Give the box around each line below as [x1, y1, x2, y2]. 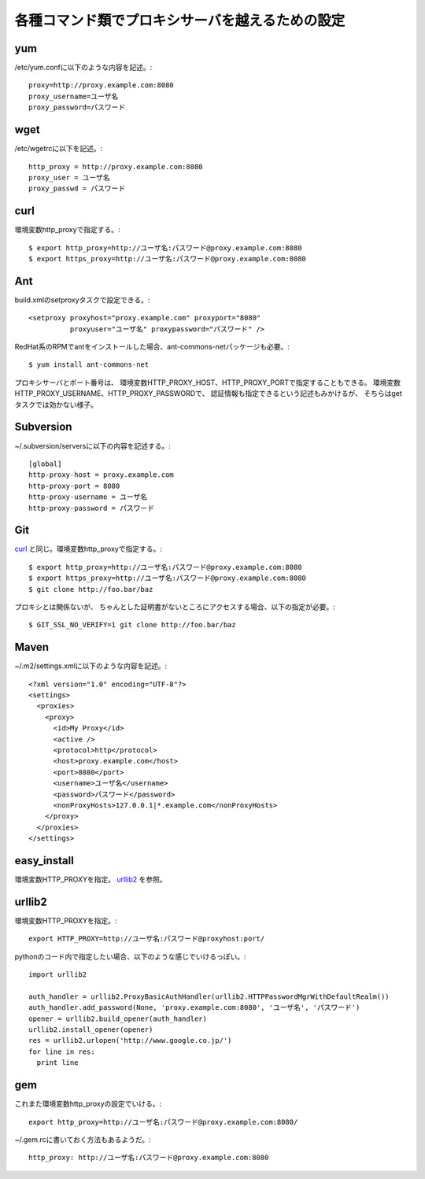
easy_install [14, 854, 74, 867]
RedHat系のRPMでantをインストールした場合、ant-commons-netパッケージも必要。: [14, 342, 290, 352]
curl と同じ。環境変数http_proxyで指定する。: [14, 544, 163, 554]
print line [36, 1059, 79, 1067]
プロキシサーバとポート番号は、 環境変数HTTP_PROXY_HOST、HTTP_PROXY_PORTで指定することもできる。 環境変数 [14, 378, 401, 387]
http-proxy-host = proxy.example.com [28, 471, 175, 479]
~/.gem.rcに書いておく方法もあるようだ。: [14, 1134, 151, 1144]
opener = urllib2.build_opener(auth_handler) [28, 1014, 208, 1023]
